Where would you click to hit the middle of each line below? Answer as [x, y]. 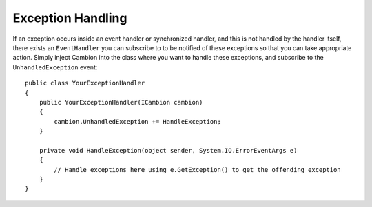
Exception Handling [70, 18]
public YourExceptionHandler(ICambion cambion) [121, 102]
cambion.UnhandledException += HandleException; [138, 121]
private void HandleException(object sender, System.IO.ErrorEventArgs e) [168, 150]
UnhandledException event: [55, 67]
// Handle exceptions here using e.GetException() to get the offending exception [197, 170]
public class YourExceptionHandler [85, 83]
